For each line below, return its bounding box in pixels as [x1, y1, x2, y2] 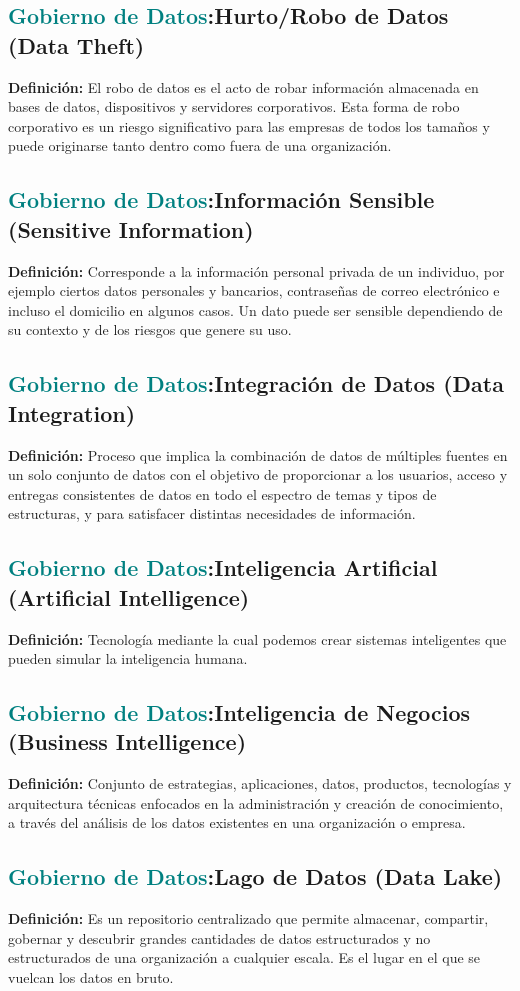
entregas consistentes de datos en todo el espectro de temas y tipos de [8, 483, 437, 504]
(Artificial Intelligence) [8, 581, 250, 612]
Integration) [8, 397, 136, 428]
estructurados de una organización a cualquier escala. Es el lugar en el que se [8, 947, 481, 968]
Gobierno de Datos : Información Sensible [8, 184, 435, 215]
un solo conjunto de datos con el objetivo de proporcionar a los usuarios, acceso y [8, 464, 508, 485]
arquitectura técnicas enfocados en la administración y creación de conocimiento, [8, 792, 504, 813]
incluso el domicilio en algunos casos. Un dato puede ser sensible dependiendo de [8, 299, 503, 320]
